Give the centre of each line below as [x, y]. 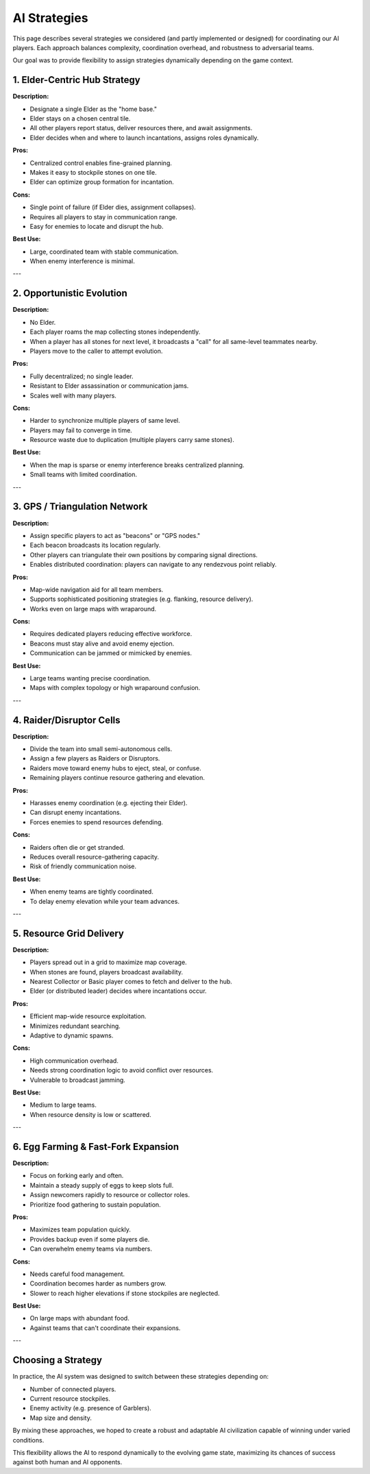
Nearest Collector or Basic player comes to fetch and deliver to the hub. [131, 982]
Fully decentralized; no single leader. [82, 376]
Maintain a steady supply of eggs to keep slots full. [102, 1185]
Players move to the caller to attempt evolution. [96, 351]
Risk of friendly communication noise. [83, 866]
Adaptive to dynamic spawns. [72, 1035]
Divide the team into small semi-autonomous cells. [101, 749]
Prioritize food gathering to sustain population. [95, 1204]
